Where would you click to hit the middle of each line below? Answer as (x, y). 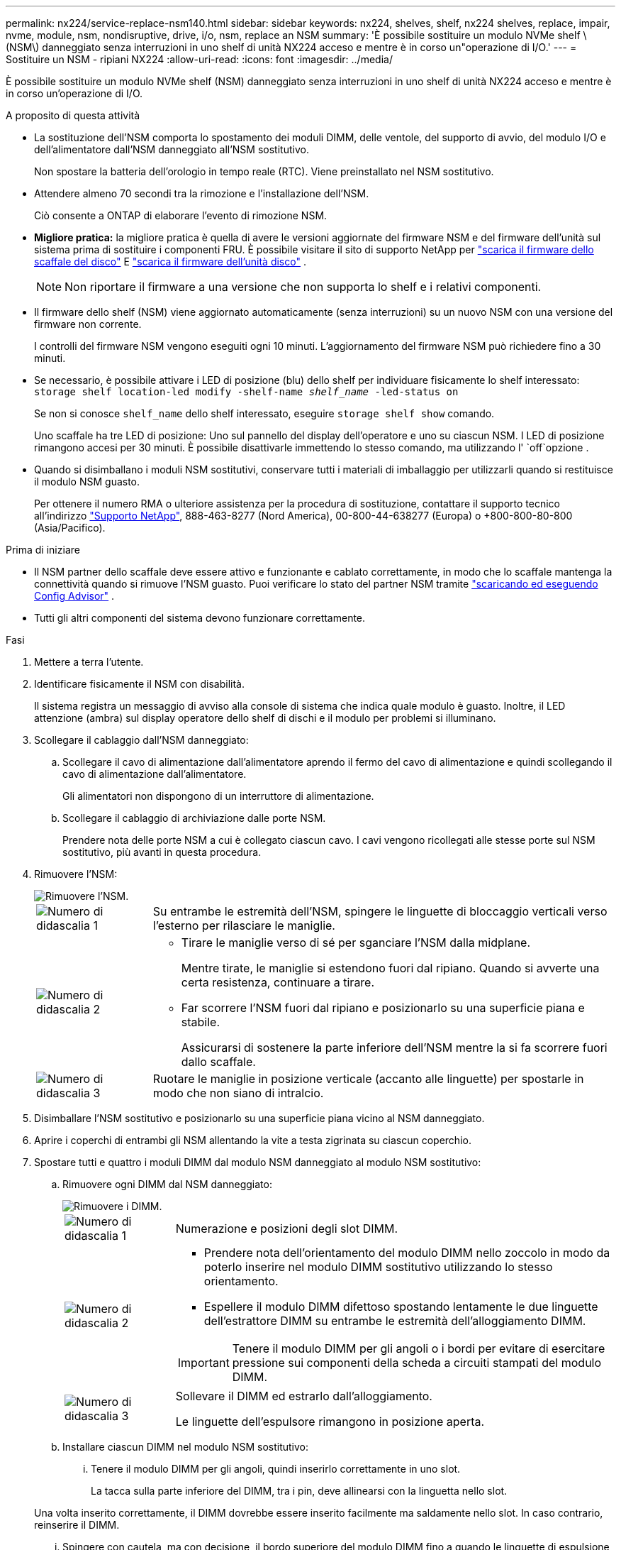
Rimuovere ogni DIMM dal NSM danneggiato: (167, 1184)
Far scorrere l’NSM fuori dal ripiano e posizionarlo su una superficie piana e (383, 1008)
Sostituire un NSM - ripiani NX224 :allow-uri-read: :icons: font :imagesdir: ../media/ (199, 59)
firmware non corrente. (88, 324)
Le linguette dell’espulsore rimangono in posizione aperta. (330, 1422)
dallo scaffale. (218, 1062)
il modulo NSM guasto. (87, 482)
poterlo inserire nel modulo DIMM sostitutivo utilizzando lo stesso (378, 1267)
